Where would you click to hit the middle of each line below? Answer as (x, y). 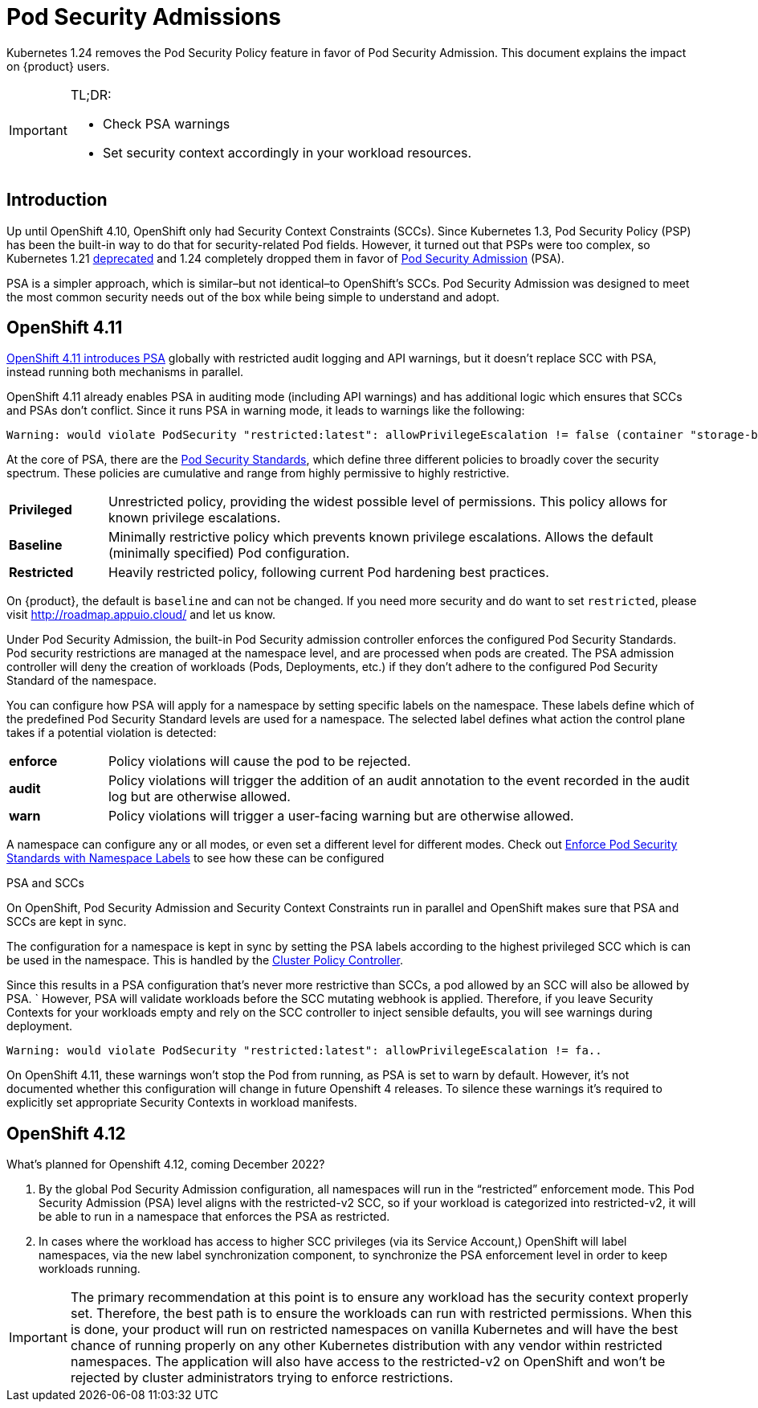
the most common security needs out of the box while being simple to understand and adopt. (253, 297)
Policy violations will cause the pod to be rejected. (259, 761)
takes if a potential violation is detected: (112, 733)
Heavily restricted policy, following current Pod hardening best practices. (328, 573)
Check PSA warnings (166, 123)
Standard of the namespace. (82, 681)
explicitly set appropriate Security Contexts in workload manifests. (182, 1103)
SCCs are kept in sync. (67, 922)
